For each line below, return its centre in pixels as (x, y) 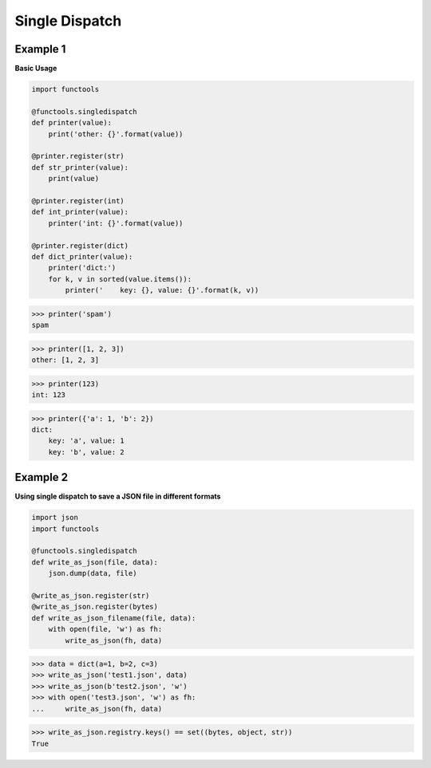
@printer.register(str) (78, 156)
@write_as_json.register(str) (91, 595)
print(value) (74, 179)
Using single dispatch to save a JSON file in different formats (118, 496)
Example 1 (40, 49)
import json (55, 518)
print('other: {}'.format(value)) (116, 134)
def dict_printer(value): (82, 256)
